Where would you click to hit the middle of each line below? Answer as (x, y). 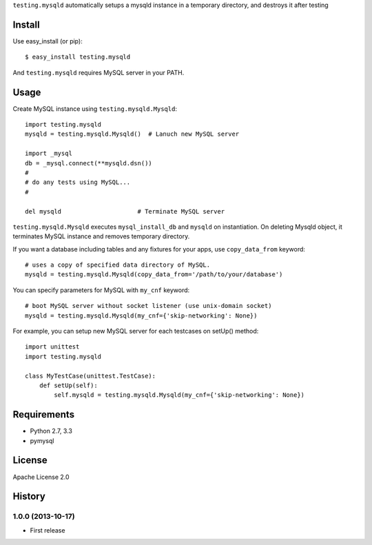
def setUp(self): (68, 385)
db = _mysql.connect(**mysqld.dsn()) (89, 163)
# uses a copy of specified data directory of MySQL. (117, 265)
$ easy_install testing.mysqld (78, 57)
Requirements (44, 414)
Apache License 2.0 (41, 477)
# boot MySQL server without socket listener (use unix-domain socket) (148, 306)
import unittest (52, 347)
